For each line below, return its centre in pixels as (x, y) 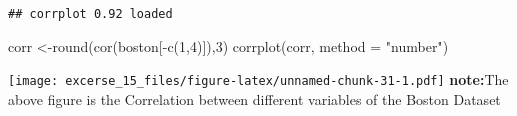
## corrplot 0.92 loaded (90, 14)
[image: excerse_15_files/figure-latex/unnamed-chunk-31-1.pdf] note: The (258, 79)
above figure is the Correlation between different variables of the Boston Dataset (254, 98)
